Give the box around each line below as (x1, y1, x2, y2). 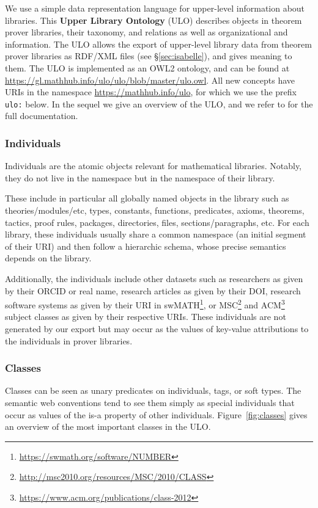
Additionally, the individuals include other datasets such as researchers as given (5, 272, 303, 285)
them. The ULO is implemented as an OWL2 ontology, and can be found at (5, 61, 290, 74)
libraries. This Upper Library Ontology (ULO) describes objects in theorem (5, 13, 302, 26)
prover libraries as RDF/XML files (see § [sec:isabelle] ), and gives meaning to (5, 49, 292, 62)
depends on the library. (5, 252, 92, 264)
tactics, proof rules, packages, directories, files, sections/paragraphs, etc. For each (5, 216, 309, 228)
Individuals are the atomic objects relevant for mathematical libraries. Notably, (5, 159, 302, 172)
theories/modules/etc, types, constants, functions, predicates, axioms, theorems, (5, 204, 305, 216)
